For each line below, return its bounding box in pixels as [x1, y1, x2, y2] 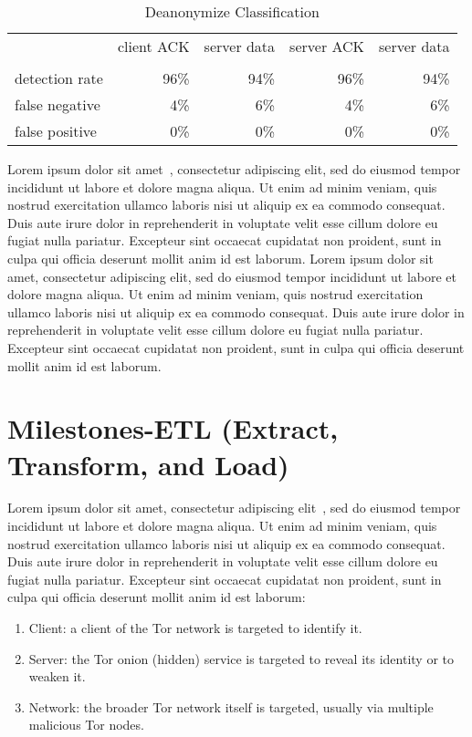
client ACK [117, 36, 190, 57]
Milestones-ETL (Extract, [7, 410, 339, 447]
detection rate [15, 67, 103, 88]
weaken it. [28, 667, 86, 686]
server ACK [289, 36, 365, 57]
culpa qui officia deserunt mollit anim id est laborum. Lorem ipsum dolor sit [7, 248, 434, 267]
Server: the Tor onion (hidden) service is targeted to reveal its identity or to [28, 649, 455, 668]
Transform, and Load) [7, 445, 289, 483]
